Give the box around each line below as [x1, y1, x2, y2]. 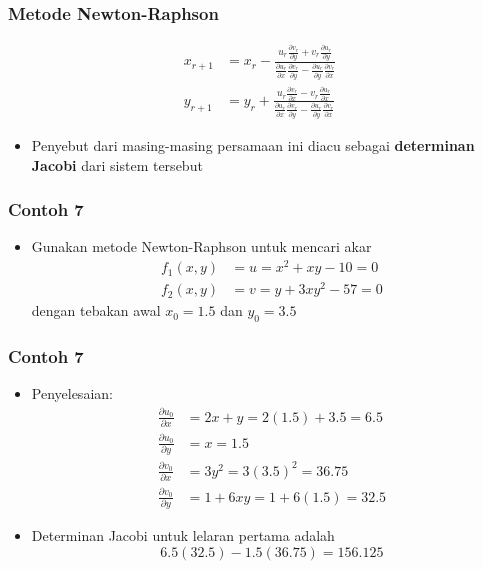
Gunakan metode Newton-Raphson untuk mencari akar [31, 236, 372, 257]
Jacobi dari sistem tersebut [31, 154, 203, 175]
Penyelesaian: [31, 383, 113, 404]
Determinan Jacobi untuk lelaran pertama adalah [31, 525, 335, 546]
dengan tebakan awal [31, 300, 161, 321]
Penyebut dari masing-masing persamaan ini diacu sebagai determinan [31, 135, 475, 156]
